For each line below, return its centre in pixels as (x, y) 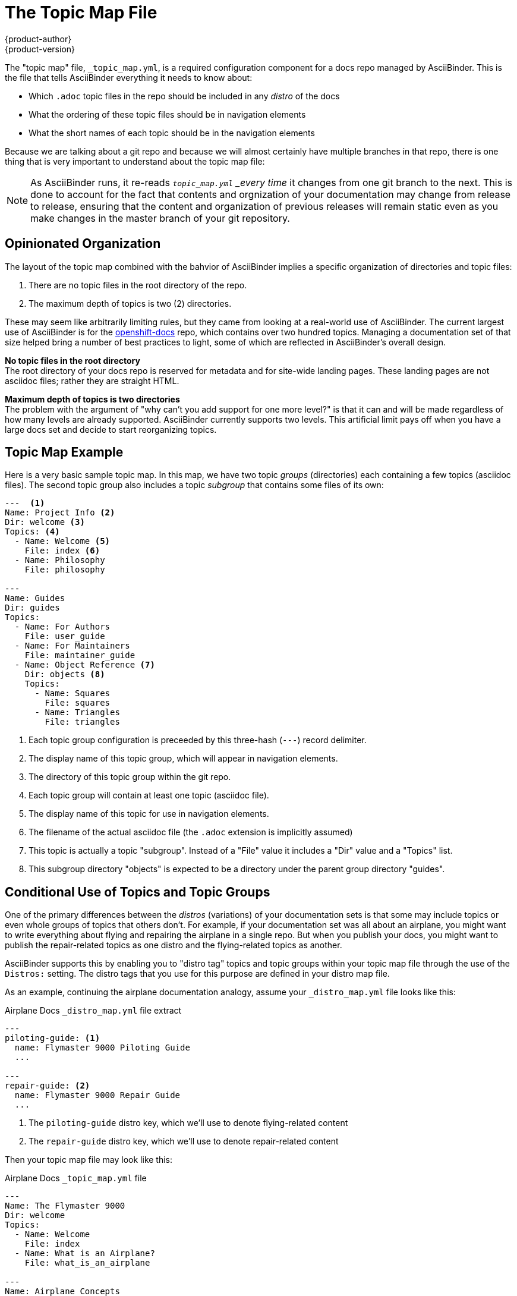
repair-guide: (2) (48, 1086)
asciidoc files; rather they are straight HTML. (92, 380)
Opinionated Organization (83, 244)
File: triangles (82, 722)
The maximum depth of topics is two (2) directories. (130, 303)
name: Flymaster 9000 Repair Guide (97, 1095)
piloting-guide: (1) (53, 1038)
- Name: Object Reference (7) (85, 665)
